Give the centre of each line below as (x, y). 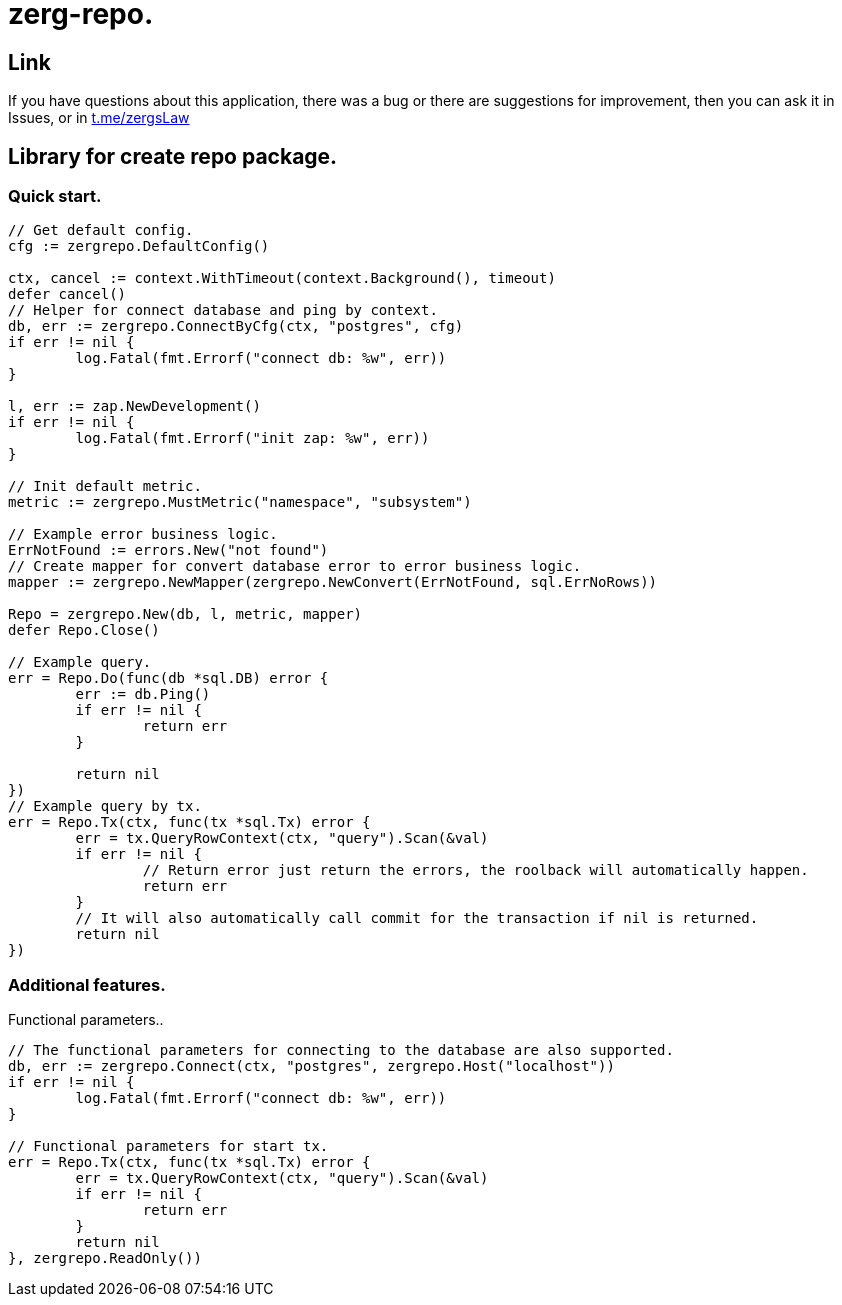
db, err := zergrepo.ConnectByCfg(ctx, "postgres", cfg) (236, 326)
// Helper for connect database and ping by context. (223, 310)
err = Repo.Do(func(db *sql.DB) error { (168, 678)
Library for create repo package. (173, 156)
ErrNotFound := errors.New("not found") (168, 550)
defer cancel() (67, 294)
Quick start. (55, 196)
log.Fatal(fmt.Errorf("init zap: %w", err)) (252, 438)
